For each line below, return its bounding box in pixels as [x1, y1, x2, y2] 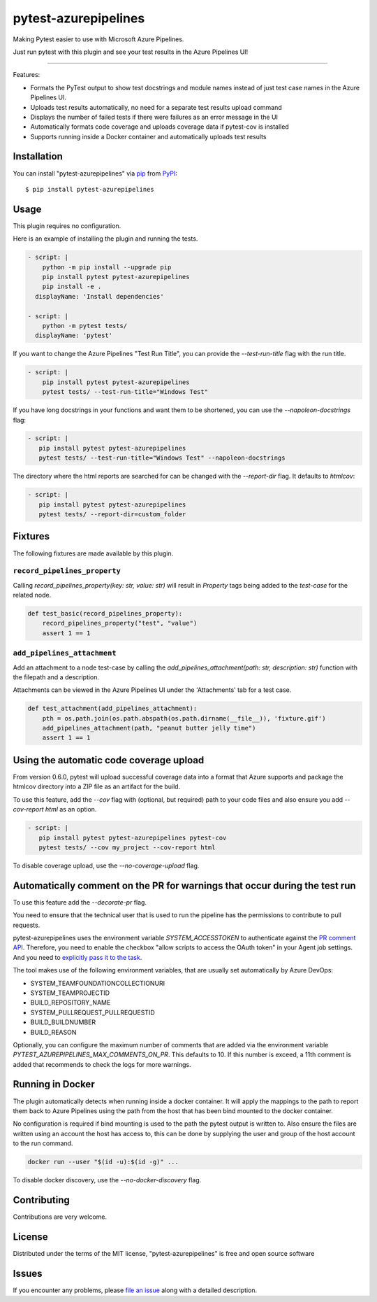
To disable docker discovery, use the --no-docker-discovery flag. [13, 1176, 202, 1184]
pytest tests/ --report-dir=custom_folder [38, 511, 186, 518]
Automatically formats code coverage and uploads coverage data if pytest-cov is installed [30, 122, 289, 131]
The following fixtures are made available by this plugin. [13, 549, 174, 558]
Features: [13, 71, 40, 79]
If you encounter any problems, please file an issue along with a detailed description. [13, 1286, 258, 1294]
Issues [13, 1267, 43, 1280]
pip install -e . [42, 283, 102, 290]
